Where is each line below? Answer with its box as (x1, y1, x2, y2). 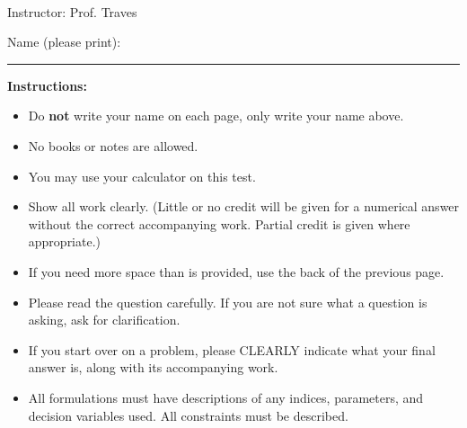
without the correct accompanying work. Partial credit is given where (28, 214, 410, 233)
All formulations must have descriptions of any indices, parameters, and (28, 388, 424, 406)
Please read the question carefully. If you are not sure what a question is (28, 292, 427, 311)
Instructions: (7, 76, 87, 94)
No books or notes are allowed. (28, 136, 198, 155)
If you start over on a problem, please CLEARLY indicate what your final (28, 340, 436, 359)
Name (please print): (7, 32, 121, 51)
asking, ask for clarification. (28, 310, 181, 329)
